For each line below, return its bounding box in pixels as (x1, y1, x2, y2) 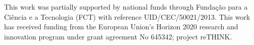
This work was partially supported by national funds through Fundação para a (4, 2, 248, 12)
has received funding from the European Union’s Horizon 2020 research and (4, 21, 238, 32)
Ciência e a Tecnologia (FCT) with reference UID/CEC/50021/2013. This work (4, 11, 250, 22)
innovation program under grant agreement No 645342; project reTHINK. (4, 31, 232, 41)
